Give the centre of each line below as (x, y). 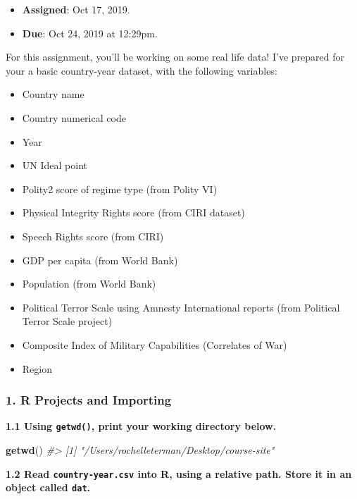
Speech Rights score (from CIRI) (93, 236)
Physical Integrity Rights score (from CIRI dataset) (133, 212)
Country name (53, 94)
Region (37, 368)
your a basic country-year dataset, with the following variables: (142, 70)
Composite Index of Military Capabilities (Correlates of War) (155, 344)
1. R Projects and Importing (89, 400)
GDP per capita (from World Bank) (100, 260)
